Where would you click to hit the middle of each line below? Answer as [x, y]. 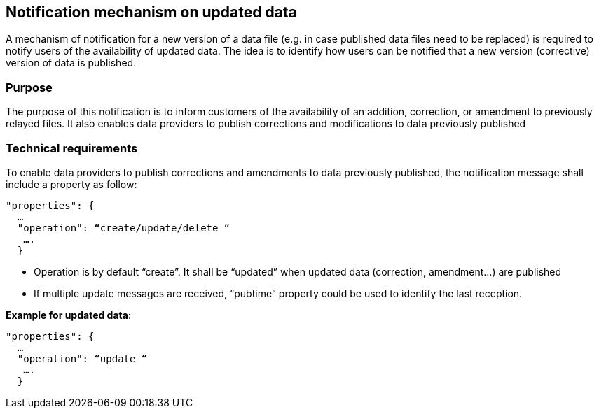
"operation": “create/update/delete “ [124, 228]
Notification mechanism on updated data [151, 12]
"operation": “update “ [82, 358]
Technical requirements [72, 148]
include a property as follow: [71, 184]
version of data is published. [71, 63]
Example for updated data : [68, 315]
